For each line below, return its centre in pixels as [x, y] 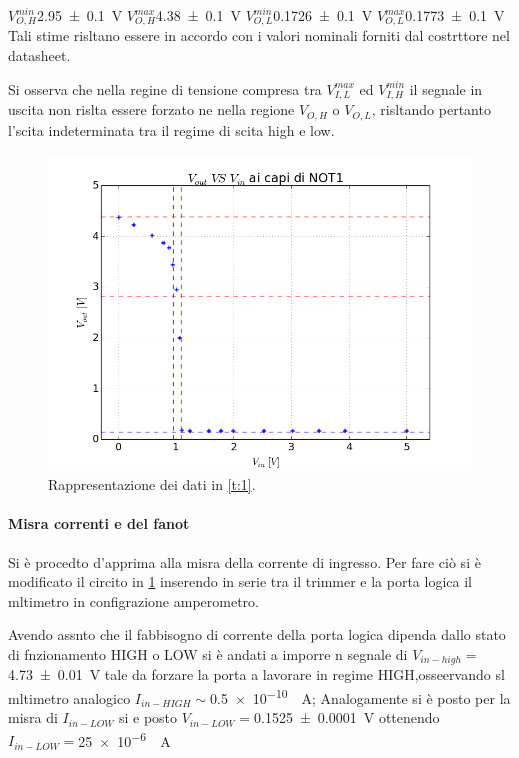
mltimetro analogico [69, 697]
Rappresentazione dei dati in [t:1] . [152, 484]
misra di [33, 717]
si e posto [148, 717]
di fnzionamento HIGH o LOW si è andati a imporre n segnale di [208, 653]
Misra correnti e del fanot [99, 523]
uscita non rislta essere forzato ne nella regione [151, 109]
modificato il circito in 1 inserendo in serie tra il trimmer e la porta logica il [240, 581]
